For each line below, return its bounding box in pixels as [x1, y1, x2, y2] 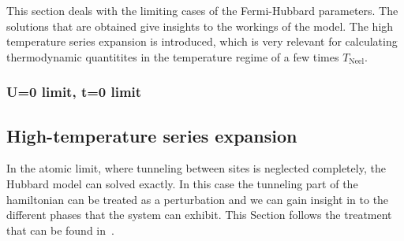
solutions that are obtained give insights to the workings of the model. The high [6, 17, 394, 34]
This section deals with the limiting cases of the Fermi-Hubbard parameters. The [6, 2, 398, 18]
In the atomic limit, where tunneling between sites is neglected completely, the [6, 160, 386, 176]
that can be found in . [6, 221, 114, 238]
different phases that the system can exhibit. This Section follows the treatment [6, 206, 392, 223]
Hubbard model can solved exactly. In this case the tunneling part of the [6, 176, 358, 192]
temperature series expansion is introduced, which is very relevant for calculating [6, 33, 398, 50]
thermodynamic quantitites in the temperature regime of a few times [6, 48, 339, 65]
